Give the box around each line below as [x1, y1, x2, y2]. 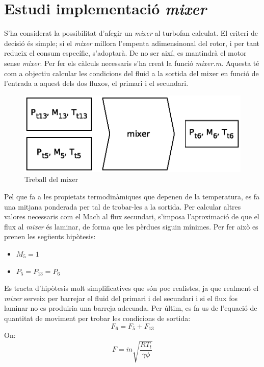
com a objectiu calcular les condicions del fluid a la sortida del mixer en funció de [4, 67, 259, 78]
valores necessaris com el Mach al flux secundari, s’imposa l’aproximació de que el [4, 211, 259, 222]
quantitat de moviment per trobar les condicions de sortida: [4, 313, 191, 323]
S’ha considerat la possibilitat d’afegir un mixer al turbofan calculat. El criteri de [4, 28, 258, 38]
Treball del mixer [24, 174, 78, 185]
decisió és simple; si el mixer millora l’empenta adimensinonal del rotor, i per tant [4, 37, 260, 48]
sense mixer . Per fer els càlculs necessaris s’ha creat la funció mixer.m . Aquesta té [4, 57, 259, 68]
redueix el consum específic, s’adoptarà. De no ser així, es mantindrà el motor [4, 48, 247, 58]
